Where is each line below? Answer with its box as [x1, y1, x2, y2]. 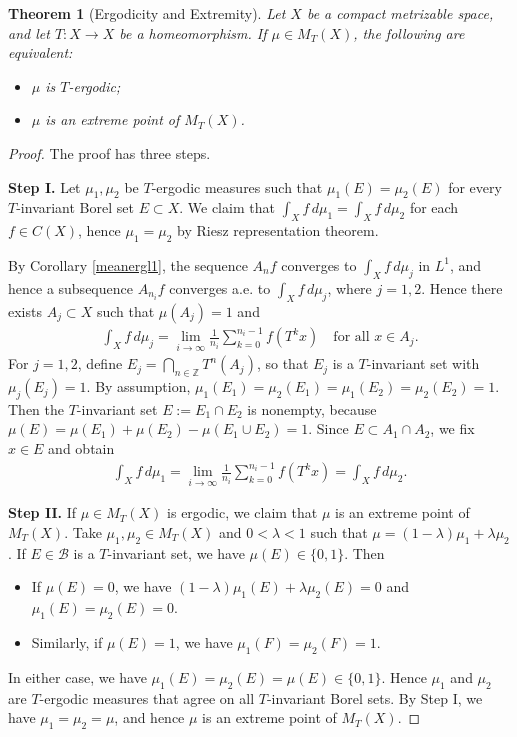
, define [77, 353, 123, 374]
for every [448, 176, 502, 197]
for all [333, 330, 370, 345]
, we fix [430, 418, 475, 439]
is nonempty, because [247, 398, 377, 419]
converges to [281, 254, 357, 275]
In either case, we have [8, 666, 147, 687]
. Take [64, 522, 102, 543]
